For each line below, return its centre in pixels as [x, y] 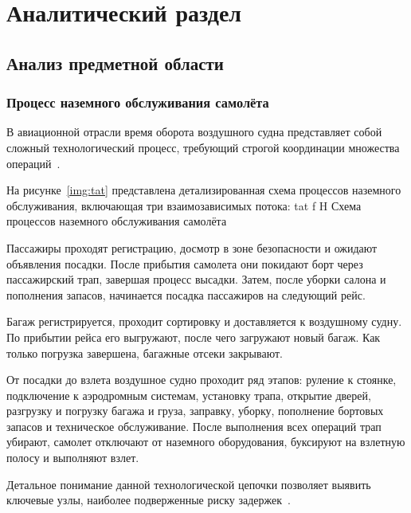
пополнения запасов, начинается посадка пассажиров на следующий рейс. [186, 294]
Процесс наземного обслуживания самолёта [138, 102]
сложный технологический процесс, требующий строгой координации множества [203, 147]
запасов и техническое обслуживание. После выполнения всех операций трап [194, 426]
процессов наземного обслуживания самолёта [117, 221]
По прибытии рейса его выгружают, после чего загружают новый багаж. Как [194, 337]
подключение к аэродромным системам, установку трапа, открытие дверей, [189, 395]
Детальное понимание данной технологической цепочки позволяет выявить [189, 484]
